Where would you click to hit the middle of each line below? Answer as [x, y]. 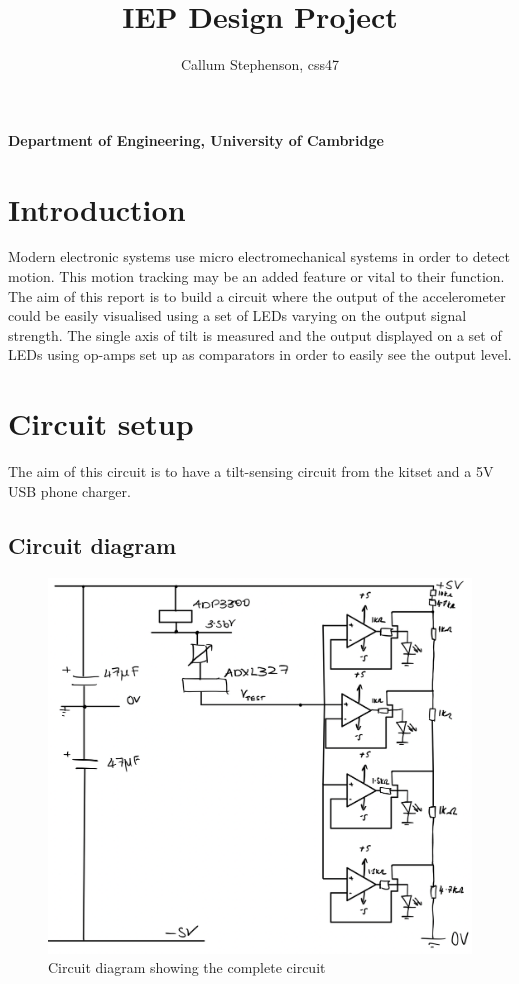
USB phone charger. [69, 490]
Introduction [97, 208]
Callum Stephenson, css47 [260, 64]
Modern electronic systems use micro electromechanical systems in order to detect [259, 256]
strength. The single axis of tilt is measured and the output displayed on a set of [255, 334]
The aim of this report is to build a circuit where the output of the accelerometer [257, 295]
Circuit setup [101, 423]
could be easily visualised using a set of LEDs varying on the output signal [237, 315]
